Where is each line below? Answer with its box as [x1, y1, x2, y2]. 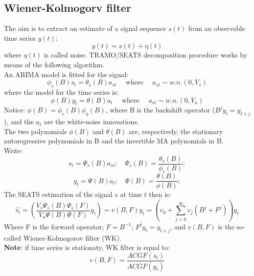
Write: [4, 145, 23, 155]
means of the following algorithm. [4, 59, 105, 69]
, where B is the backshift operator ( [105, 105, 215, 115]
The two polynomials [4, 126, 67, 136]
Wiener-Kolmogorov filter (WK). [23, 232, 122, 243]
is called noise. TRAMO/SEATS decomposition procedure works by [44, 50, 248, 60]
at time [120, 189, 142, 199]
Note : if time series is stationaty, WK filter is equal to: [4, 242, 170, 252]
